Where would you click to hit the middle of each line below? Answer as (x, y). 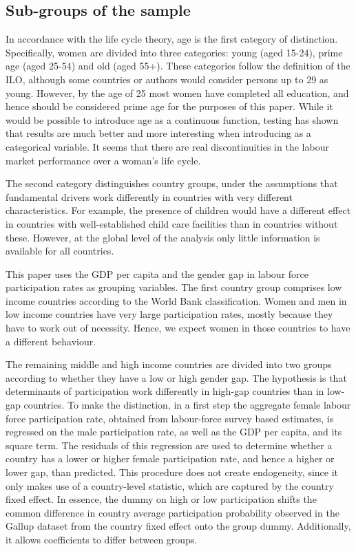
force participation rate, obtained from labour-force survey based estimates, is (170, 418)
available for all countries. (60, 251)
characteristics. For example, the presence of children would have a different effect (178, 210)
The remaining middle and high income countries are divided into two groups (169, 364)
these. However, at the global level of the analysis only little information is (163, 237)
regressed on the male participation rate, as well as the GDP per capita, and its (174, 432)
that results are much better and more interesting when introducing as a (158, 133)
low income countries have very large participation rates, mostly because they (169, 314)
